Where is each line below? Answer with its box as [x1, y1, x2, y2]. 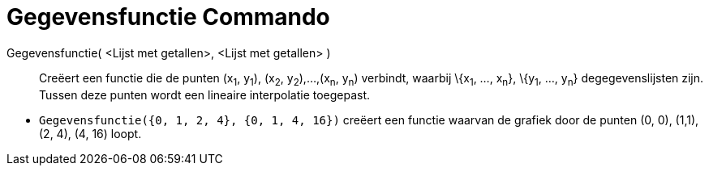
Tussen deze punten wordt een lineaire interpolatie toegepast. [39, 87, 371, 102]
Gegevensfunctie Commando [6, 3, 330, 31]
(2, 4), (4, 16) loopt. [39, 126, 142, 141]
